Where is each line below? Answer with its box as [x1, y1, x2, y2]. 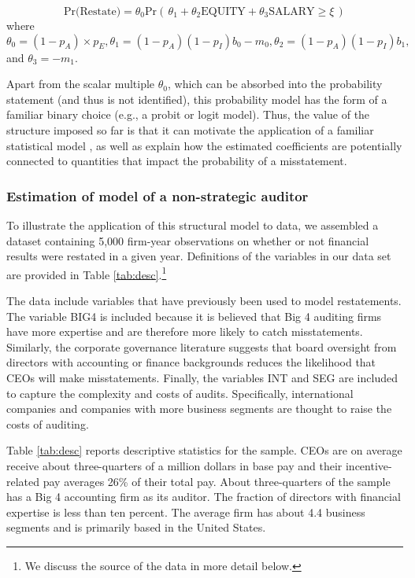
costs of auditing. [6, 415, 89, 432]
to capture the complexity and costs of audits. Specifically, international [6, 385, 354, 401]
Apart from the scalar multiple [6, 75, 155, 92]
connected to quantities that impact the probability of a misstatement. [6, 153, 347, 169]
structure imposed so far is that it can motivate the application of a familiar [6, 121, 374, 138]
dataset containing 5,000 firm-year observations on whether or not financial [6, 232, 369, 249]
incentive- [345, 457, 392, 473]
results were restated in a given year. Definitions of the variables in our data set [6, 248, 391, 264]
